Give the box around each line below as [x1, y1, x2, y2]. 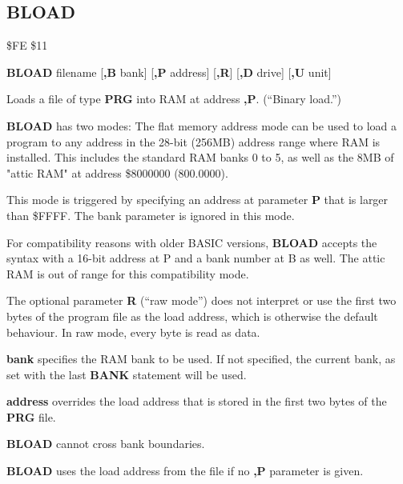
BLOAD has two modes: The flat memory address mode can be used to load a [6, 117, 397, 134]
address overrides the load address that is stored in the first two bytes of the [6, 393, 387, 410]
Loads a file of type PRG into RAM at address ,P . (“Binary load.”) [6, 90, 342, 107]
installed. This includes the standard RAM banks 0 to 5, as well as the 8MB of [6, 149, 394, 166]
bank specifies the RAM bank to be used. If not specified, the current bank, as [6, 350, 396, 367]
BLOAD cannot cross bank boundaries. [6, 435, 205, 452]
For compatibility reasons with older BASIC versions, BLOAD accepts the [6, 234, 377, 250]
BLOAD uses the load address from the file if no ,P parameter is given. [6, 462, 364, 479]
